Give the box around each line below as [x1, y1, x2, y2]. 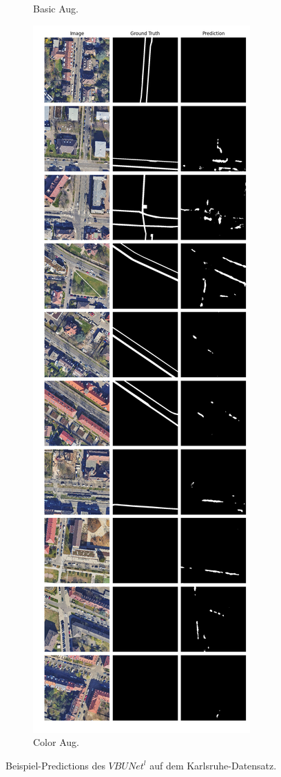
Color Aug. [33, 735, 79, 749]
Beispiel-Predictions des [6, 758, 105, 772]
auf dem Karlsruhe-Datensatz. [149, 758, 277, 772]
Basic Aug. [33, 1, 79, 15]
